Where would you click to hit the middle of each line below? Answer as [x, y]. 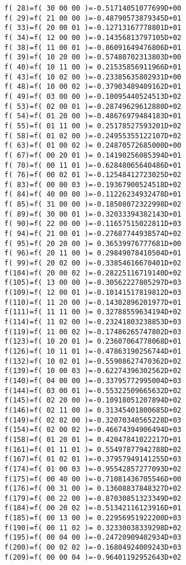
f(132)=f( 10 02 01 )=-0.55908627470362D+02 [93, 361]
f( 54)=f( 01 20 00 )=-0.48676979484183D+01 [93, 116]
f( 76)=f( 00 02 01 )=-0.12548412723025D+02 [93, 175]
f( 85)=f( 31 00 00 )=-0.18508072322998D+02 [93, 205]
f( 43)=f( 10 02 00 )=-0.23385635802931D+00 [93, 77]
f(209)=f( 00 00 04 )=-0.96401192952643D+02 [93, 557]
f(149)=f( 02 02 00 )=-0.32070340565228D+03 [93, 420]
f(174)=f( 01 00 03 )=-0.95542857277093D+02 [93, 469]
